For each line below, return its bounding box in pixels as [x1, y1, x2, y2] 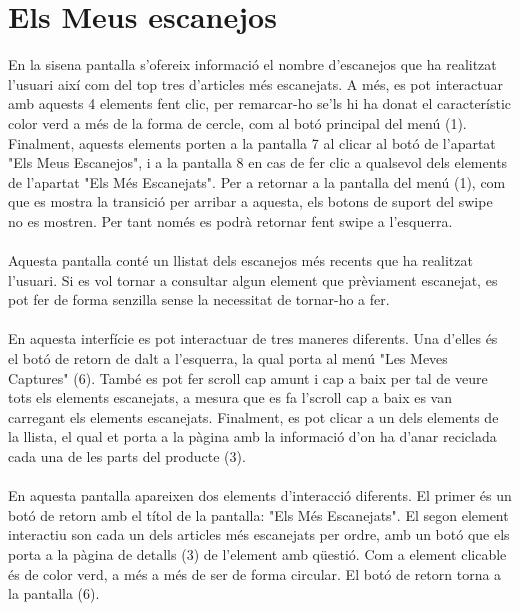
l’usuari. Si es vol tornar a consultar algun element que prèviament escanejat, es [8, 269, 498, 290]
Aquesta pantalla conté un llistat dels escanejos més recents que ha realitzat [8, 250, 473, 271]
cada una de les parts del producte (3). [8, 446, 246, 466]
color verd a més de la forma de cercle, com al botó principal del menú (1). [8, 112, 467, 133]
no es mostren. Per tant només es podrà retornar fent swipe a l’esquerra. [8, 210, 453, 231]
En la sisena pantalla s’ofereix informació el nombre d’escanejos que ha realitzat [8, 54, 497, 75]
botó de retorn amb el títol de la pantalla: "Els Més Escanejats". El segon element [8, 504, 509, 525]
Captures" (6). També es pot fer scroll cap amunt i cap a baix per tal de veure [8, 367, 488, 388]
